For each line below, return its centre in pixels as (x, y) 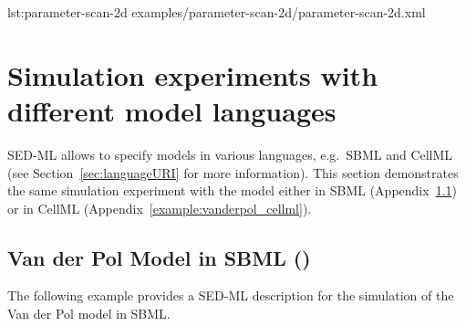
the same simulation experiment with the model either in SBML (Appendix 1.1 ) (232, 190)
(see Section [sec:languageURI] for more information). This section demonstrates (233, 172)
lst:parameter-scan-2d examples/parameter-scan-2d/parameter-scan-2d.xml (217, 12)
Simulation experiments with (193, 74)
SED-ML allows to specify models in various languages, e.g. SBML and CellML (230, 154)
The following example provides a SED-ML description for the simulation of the (231, 295)
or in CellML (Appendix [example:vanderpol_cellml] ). (160, 208)
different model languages (172, 110)
